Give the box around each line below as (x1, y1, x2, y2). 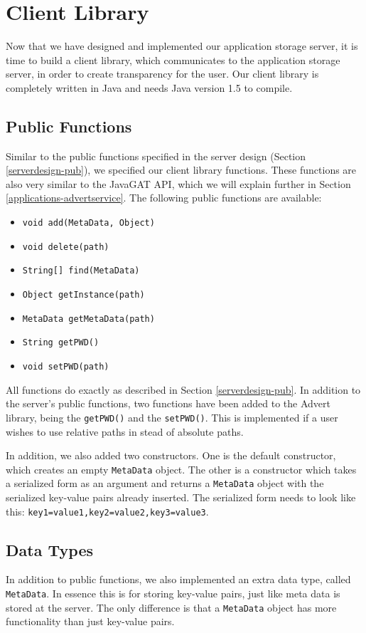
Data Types (6, 538, 93, 560)
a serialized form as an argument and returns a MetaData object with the (6, 476, 324, 491)
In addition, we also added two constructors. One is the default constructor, (6, 448, 336, 463)
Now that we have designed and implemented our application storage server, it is (6, 38, 358, 53)
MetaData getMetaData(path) (22, 313, 155, 324)
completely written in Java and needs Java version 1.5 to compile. (6, 80, 293, 95)
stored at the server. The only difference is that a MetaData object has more (6, 600, 337, 614)
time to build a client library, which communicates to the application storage (6, 52, 340, 67)
